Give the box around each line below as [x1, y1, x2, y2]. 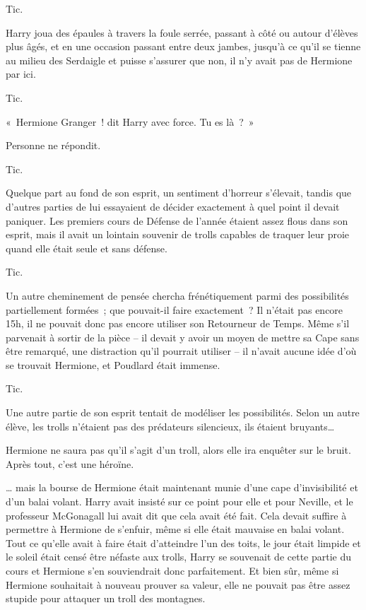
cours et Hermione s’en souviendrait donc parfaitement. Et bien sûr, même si [6, 563, 339, 577]
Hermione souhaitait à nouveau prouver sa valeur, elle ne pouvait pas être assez [6, 577, 350, 592]
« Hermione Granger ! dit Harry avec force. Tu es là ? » [6, 114, 254, 129]
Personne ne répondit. [6, 138, 101, 153]
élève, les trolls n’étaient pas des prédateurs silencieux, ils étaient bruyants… [6, 418, 335, 433]
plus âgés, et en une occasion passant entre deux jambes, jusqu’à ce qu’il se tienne [6, 39, 361, 54]
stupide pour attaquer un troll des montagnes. [6, 591, 206, 606]
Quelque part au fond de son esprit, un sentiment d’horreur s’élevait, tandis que [6, 185, 352, 200]
